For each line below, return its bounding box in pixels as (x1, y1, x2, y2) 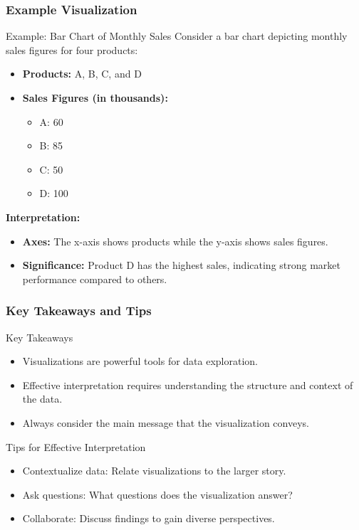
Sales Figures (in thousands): (22, 90, 168, 105)
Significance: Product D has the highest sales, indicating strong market (22, 258, 340, 272)
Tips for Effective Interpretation (6, 439, 146, 454)
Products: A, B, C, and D (22, 66, 142, 81)
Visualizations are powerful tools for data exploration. (22, 354, 258, 369)
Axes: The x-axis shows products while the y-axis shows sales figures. (22, 233, 328, 248)
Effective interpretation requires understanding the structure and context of (22, 377, 353, 392)
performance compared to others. (22, 271, 167, 286)
